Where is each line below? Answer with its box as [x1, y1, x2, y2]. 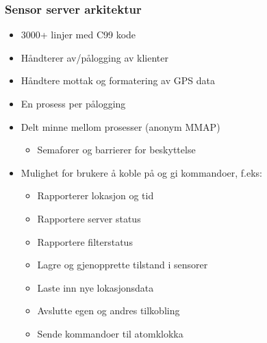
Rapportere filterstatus [37, 234, 133, 249]
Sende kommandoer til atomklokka [37, 326, 183, 340]
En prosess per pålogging [21, 97, 126, 110]
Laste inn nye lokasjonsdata [37, 280, 154, 294]
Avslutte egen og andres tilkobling [37, 303, 180, 318]
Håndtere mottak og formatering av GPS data [21, 73, 215, 88]
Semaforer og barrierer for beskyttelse [37, 142, 196, 157]
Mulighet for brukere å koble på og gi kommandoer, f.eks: [21, 165, 262, 179]
